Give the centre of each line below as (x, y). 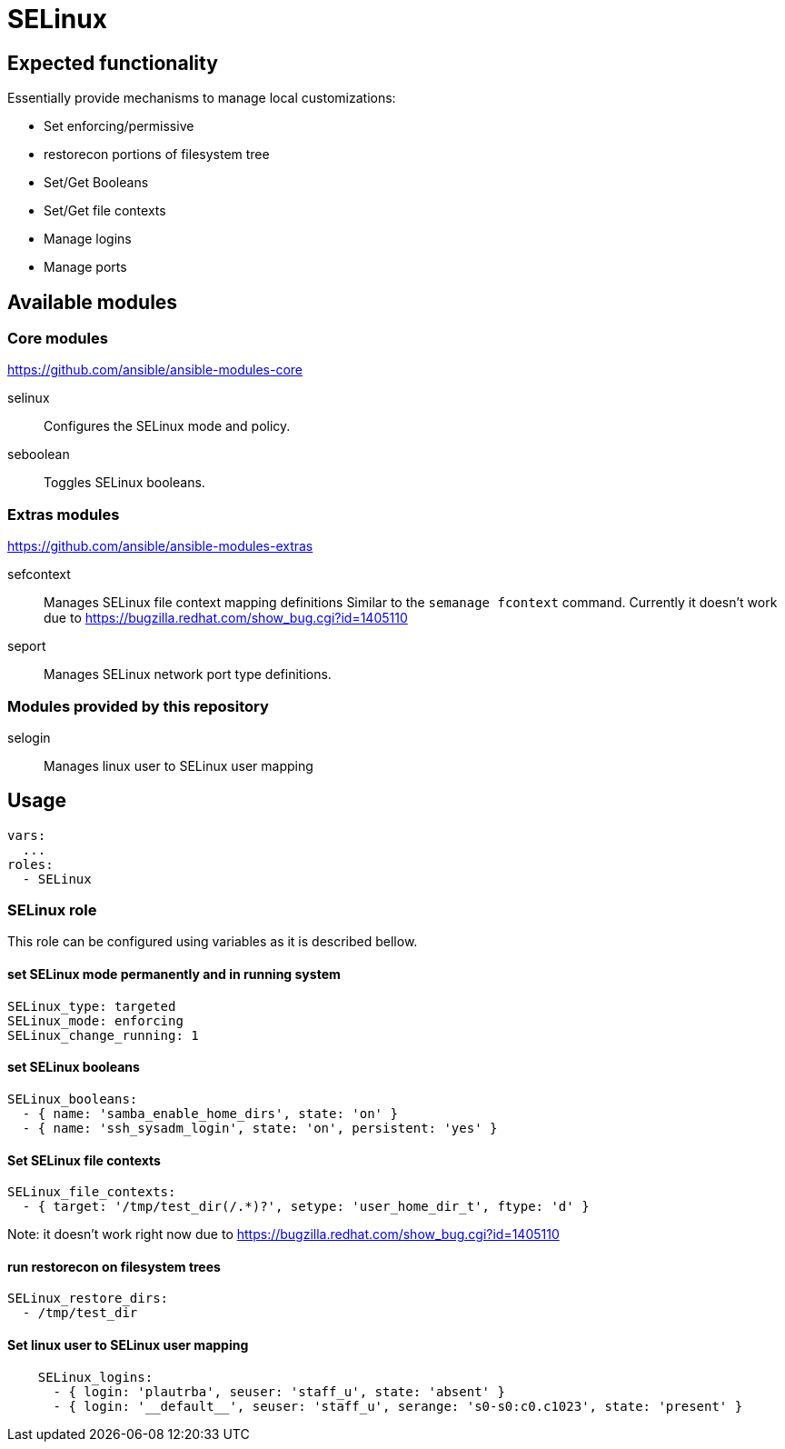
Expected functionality (113, 63)
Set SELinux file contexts (84, 1160)
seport (27, 646)
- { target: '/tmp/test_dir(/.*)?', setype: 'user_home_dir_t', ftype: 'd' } (306, 1207)
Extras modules (64, 514)
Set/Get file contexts (105, 211)
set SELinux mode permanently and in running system (174, 974)
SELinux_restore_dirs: (88, 1299)
